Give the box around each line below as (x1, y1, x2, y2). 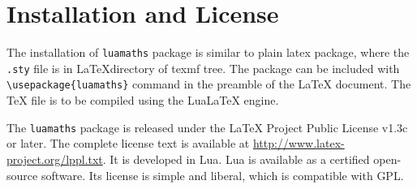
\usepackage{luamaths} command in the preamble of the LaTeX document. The (6, 75, 411, 92)
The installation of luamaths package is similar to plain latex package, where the (6, 44, 410, 61)
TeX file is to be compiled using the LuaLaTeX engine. (6, 92, 279, 109)
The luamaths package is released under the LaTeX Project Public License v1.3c (6, 118, 408, 135)
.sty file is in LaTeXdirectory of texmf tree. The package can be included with (6, 59, 400, 76)
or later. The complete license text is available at (6, 135, 250, 152)
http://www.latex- (252, 135, 345, 152)
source (6, 166, 38, 183)
